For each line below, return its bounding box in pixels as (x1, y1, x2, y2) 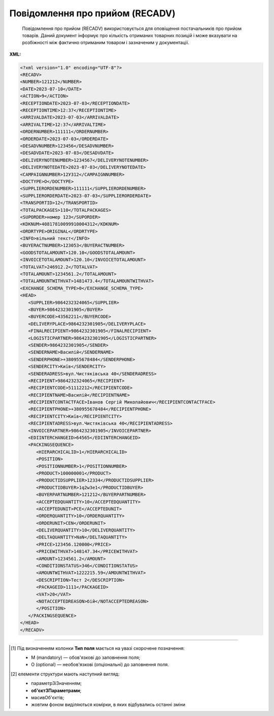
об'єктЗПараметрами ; (31, 687, 82, 694)
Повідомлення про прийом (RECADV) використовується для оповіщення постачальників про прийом (22, 25, 242, 32)
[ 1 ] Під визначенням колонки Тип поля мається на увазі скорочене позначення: (11, 645, 185, 651)
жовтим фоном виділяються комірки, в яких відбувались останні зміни (31, 702, 186, 708)
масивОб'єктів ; (31, 694, 64, 700)
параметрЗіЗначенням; (31, 680, 82, 687)
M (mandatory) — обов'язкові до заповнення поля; (31, 654, 141, 661)
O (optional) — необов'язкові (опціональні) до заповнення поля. (31, 662, 169, 668)
